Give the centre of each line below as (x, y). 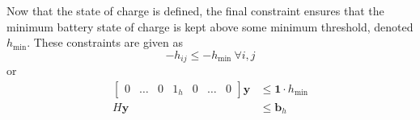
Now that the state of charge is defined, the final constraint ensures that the (195, 10)
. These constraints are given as (105, 42)
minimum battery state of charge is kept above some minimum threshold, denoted (210, 26)
